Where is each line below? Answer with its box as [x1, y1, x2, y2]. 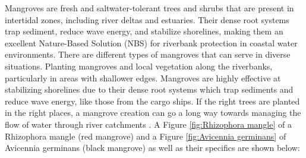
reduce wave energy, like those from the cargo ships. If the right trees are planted [5, 94, 300, 107]
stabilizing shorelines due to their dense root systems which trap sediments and [5, 83, 294, 96]
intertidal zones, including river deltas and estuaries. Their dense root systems [5, 13, 289, 26]
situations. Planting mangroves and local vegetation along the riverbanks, [5, 59, 273, 72]
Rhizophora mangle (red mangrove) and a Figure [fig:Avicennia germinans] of [5, 129, 286, 142]
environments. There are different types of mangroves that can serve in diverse [5, 48, 291, 61]
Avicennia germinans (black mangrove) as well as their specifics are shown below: [5, 141, 300, 154]
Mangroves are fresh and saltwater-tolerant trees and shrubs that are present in [5, 2, 294, 14]
